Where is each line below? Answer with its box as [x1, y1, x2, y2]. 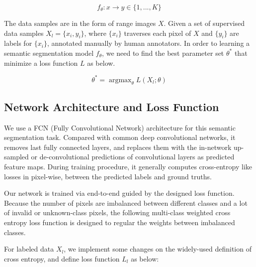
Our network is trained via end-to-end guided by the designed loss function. [4, 188, 235, 198]
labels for [4, 38, 32, 48]
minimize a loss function [4, 57, 78, 68]
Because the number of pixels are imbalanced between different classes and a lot [4, 197, 248, 208]
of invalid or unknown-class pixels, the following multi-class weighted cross [4, 207, 231, 218]
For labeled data [4, 244, 54, 254]
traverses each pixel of [124, 27, 191, 38]
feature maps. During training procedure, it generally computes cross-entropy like [4, 161, 252, 172]
